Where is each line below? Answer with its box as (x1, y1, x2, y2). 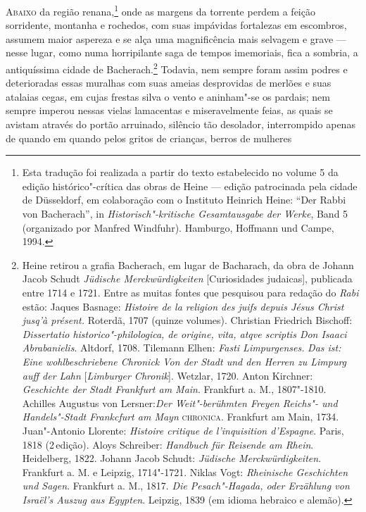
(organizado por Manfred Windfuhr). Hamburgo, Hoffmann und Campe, (22, 220, 334, 235)
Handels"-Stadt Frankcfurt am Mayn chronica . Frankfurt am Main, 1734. (22, 409, 339, 424)
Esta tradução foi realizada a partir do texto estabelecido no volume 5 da (22, 165, 339, 180)
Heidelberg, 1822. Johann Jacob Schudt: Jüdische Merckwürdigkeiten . (22, 451, 322, 466)
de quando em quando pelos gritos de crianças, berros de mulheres (6, 130, 292, 145)
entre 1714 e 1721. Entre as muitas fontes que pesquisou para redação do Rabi (22, 285, 359, 299)
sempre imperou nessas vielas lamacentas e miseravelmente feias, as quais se (6, 103, 333, 118)
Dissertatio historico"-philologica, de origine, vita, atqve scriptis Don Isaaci (22, 326, 347, 341)
